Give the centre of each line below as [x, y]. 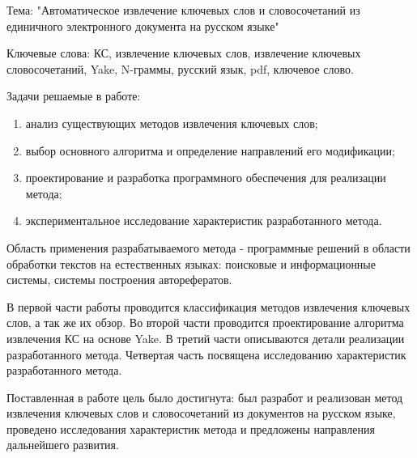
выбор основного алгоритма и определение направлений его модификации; [210, 150]
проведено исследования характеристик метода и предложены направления [191, 428]
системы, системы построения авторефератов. [119, 280]
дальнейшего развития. [63, 445]
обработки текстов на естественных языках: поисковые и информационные [191, 263]
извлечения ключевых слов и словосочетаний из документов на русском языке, [201, 413]
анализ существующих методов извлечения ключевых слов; [172, 123]
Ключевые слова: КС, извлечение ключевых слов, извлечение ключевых [184, 53]
